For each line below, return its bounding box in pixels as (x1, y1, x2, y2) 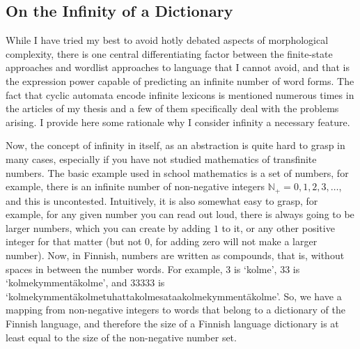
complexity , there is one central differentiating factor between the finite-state (6, 46, 333, 61)
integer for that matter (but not (6, 234, 142, 249)
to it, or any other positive (221, 220, 335, 235)
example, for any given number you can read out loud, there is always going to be (6, 207, 354, 222)
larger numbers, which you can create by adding (6, 220, 211, 235)
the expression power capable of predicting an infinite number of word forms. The (6, 73, 354, 88)
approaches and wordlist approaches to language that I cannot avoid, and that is (6, 60, 350, 75)
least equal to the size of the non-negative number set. (6, 329, 237, 344)
